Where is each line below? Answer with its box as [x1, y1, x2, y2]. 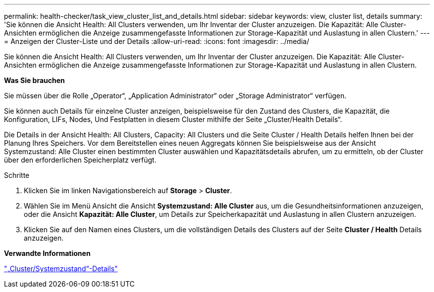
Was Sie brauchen [4, 76, 65, 84]
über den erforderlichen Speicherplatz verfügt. [4, 156, 157, 164]
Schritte [4, 171, 30, 179]
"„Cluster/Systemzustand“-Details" [4, 264, 118, 273]
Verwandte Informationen [4, 249, 91, 257]
